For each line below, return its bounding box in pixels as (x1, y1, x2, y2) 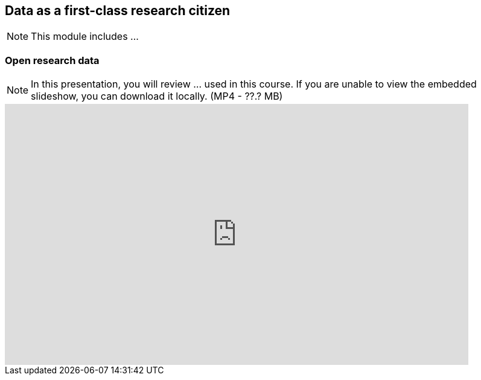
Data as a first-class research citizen (5, 3, 231, 18)
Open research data (5, 54, 100, 66)
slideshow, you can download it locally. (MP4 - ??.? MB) (31, 90, 283, 103)
